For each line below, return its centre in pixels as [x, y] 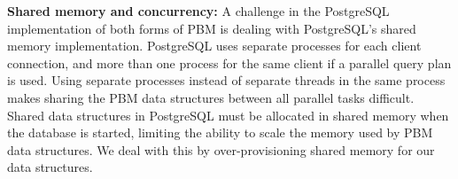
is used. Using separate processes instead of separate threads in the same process [226, 80]
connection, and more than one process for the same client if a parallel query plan [229, 62]
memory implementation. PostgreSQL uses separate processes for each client [214, 46]
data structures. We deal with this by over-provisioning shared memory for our [221, 149]
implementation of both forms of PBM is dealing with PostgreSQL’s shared [212, 28]
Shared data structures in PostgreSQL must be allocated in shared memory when [228, 115]
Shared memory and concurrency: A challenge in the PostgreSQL [198, 11]
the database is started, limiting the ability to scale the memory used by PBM [220, 132]
